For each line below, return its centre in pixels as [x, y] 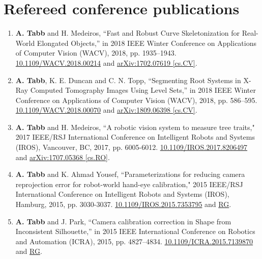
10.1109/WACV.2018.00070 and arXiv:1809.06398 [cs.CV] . [106, 110]
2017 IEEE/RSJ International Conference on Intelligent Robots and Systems [135, 137]
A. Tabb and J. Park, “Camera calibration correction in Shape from [123, 221]
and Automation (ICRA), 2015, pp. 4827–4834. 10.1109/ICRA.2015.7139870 [134, 241]
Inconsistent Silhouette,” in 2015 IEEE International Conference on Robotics [135, 231]
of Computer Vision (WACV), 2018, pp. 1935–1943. [96, 53]
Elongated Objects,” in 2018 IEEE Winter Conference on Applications [147, 43]
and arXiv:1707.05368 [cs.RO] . [63, 157]
